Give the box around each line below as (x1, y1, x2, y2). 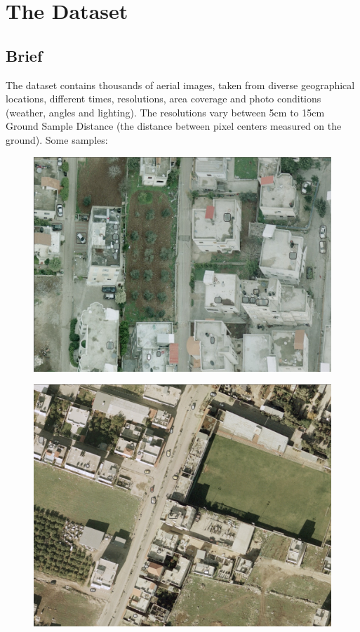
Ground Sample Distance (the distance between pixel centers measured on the (6, 119, 342, 133)
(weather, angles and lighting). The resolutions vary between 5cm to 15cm (6, 105, 325, 119)
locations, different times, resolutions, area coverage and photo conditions (6, 91, 321, 106)
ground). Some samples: (6, 132, 108, 147)
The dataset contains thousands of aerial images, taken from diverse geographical (6, 77, 355, 92)
